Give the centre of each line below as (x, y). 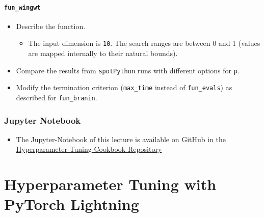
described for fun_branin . (57, 98)
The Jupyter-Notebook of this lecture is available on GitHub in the (121, 139)
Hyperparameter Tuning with (110, 184)
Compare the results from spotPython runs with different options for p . (128, 70)
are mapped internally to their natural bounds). (103, 53)
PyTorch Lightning (72, 204)
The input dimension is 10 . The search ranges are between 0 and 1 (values (144, 43)
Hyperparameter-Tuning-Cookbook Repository (89, 149)
